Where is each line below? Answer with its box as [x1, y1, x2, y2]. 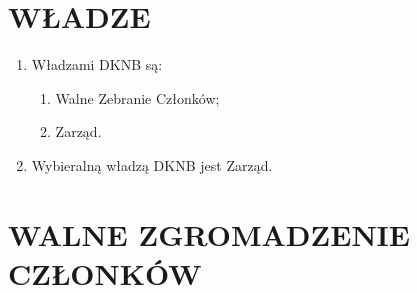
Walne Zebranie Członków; [55, 87, 220, 108]
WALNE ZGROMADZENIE [8, 213, 410, 254]
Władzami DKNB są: [31, 54, 163, 75]
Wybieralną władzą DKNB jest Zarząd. [31, 154, 273, 175]
